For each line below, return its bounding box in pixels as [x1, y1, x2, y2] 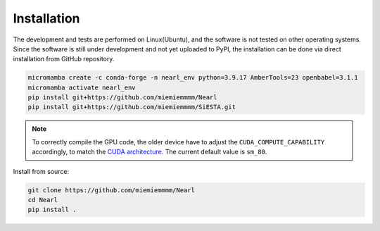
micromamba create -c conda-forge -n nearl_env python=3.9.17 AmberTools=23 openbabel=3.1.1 [27, 74, 358, 82]
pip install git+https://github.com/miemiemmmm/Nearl [27, 94, 217, 101]
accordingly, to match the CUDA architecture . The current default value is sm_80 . [32, 148, 267, 156]
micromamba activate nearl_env [27, 83, 137, 92]
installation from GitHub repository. [13, 55, 115, 63]
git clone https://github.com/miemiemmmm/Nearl [27, 186, 195, 194]
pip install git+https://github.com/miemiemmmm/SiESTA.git [27, 103, 236, 111]
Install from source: [13, 167, 70, 175]
